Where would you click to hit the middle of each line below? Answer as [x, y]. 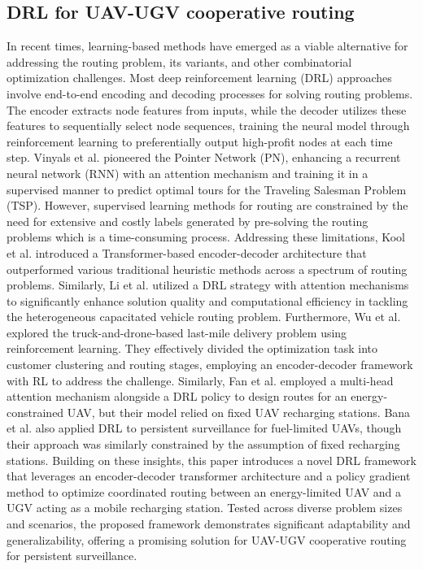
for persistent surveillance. [72, 556]
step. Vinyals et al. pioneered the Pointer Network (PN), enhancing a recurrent [204, 157]
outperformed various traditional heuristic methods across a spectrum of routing [207, 269]
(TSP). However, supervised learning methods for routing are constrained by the [207, 205]
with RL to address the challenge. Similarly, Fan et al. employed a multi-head [200, 380]
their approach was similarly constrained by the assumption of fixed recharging [203, 444]
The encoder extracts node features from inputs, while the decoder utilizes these [207, 109]
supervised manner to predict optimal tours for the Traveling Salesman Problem [207, 189]
